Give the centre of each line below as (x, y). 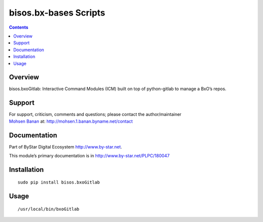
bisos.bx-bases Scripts (57, 13)
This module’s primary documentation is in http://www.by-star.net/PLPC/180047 (89, 156)
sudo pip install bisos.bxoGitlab (59, 182)
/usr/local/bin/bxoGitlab (49, 209)
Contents (19, 27)
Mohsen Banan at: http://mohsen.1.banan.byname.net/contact (71, 121)
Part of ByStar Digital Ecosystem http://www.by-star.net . (66, 147)
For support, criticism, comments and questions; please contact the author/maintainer (95, 114)
